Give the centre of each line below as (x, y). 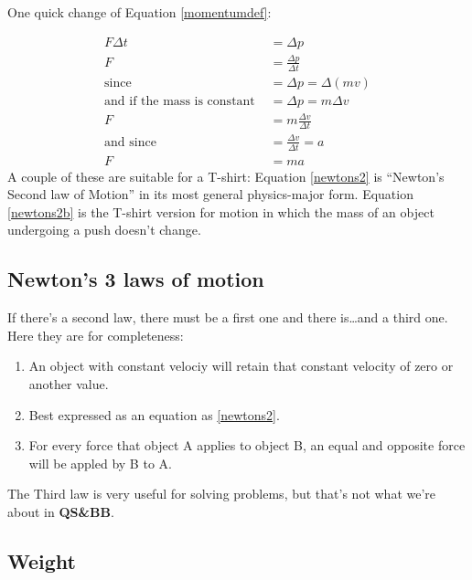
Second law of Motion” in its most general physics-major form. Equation (210, 194)
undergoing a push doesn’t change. (104, 230)
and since (130, 142)
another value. (69, 384)
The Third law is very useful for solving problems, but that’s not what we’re (222, 494)
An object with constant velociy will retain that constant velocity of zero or (241, 366)
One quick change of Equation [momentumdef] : (139, 12)
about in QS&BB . (61, 511)
